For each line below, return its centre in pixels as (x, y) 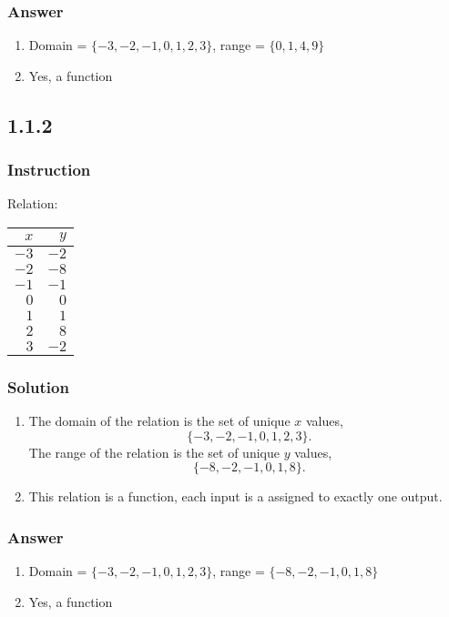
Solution (38, 386)
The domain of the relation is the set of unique (159, 421)
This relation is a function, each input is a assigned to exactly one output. (235, 496)
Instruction (49, 170)
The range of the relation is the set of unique (154, 452)
